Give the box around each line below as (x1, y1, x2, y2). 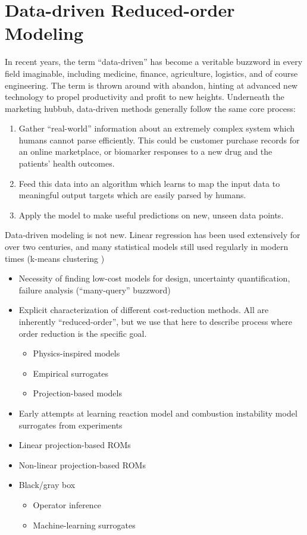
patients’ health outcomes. (18, 157, 115, 170)
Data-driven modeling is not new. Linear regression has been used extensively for (5, 229, 300, 241)
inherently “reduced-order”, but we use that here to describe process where (18, 315, 292, 327)
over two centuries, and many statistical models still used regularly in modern (5, 240, 289, 253)
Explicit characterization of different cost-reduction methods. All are (18, 304, 269, 316)
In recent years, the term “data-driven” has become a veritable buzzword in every (5, 55, 303, 68)
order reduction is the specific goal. (18, 327, 147, 339)
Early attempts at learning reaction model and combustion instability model (18, 406, 297, 419)
